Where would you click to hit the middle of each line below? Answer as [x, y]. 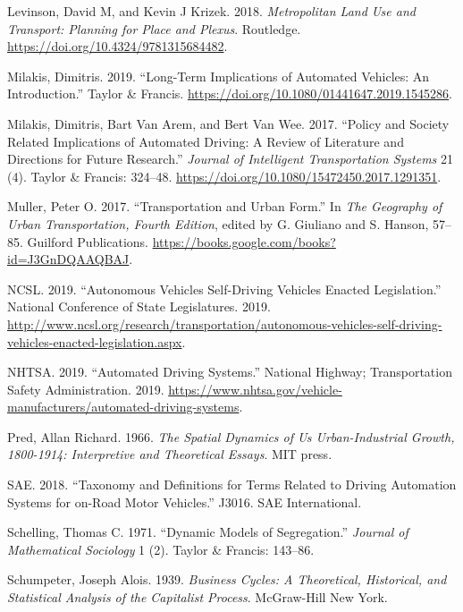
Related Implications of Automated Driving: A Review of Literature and [206, 141]
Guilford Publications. [88, 241]
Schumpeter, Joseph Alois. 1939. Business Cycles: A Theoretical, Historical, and [227, 579]
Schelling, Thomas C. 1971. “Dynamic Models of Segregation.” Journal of [208, 532]
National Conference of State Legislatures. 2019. [139, 306]
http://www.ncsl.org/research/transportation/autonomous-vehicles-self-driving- [225, 323]
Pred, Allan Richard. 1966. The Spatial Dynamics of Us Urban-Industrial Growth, [231, 436]
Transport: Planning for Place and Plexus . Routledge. [154, 28]
